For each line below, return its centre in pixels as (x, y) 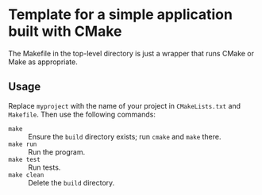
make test (25, 159)
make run (23, 144)
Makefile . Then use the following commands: (82, 114)
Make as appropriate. (43, 62)
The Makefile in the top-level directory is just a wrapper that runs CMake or (131, 53)
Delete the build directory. (71, 182)
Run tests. (44, 167)
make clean (26, 175)
